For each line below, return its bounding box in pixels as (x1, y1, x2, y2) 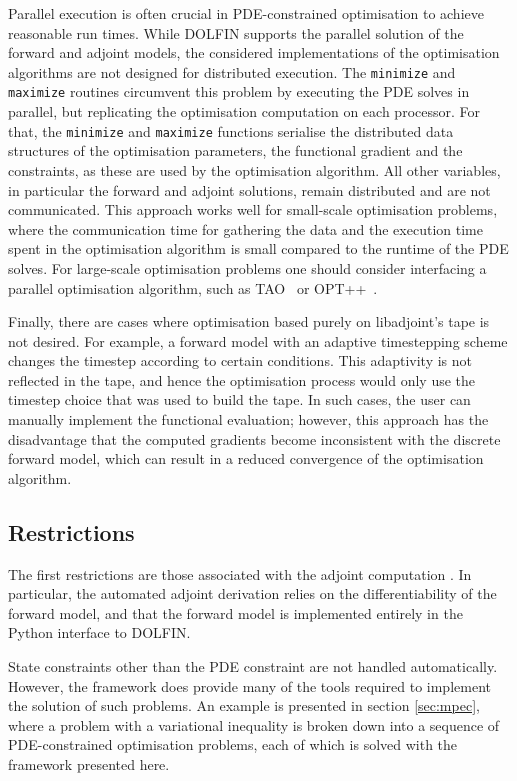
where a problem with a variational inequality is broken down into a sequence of (8, 714, 500, 735)
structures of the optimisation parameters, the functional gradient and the (8, 140, 463, 161)
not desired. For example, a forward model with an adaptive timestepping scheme (8, 330, 508, 351)
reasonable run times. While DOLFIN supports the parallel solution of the (8, 22, 464, 43)
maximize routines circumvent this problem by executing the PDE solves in (8, 81, 470, 102)
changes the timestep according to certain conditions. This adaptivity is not (8, 350, 473, 371)
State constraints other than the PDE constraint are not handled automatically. (8, 656, 498, 677)
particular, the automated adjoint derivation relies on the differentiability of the (8, 583, 497, 604)
